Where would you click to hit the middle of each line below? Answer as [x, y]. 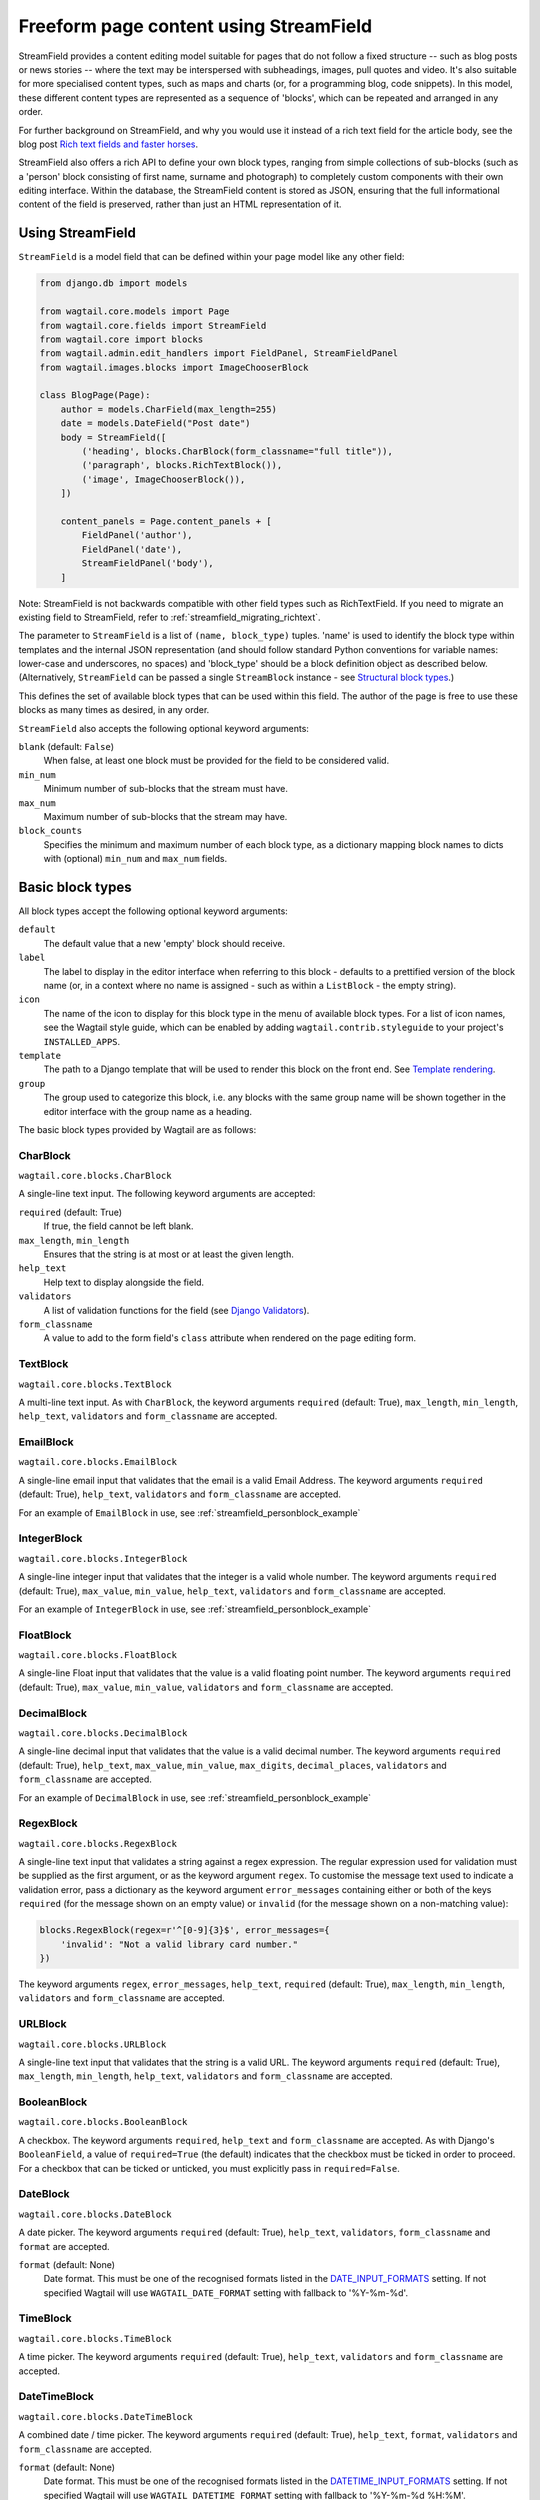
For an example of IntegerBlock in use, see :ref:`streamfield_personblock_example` [195, 1609]
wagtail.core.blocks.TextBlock [95, 1384]
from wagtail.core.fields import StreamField [153, 325]
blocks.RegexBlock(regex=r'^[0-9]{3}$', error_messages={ [184, 1930]
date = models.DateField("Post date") [155, 423]
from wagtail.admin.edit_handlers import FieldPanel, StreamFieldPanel [219, 353]
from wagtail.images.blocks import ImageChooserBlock [174, 367]
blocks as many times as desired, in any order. [114, 710]
